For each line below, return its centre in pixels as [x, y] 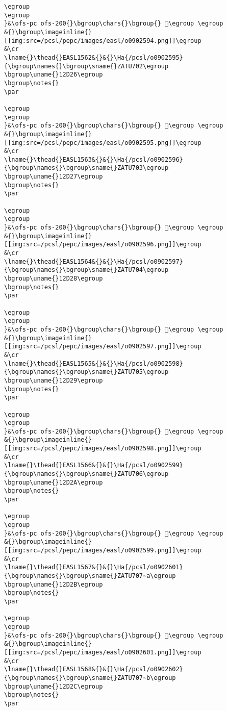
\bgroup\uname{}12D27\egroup [54, 177]
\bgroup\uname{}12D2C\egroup [54, 686]
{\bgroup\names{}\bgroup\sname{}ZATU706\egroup [86, 474]
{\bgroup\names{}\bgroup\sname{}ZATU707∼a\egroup [90, 576]
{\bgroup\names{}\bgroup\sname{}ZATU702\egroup [86, 66]
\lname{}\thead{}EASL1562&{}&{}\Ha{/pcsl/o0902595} [94, 57]
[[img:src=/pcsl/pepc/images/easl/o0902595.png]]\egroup [103, 143]
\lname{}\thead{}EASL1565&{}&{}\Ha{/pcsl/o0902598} [94, 363]
